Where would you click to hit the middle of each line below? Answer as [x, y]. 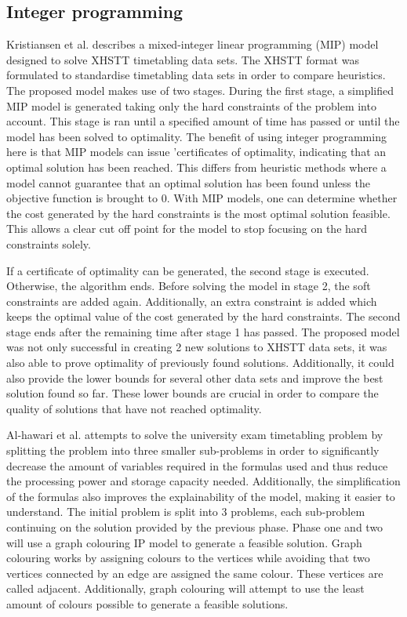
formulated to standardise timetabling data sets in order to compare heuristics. [196, 75]
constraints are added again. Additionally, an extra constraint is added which [192, 301]
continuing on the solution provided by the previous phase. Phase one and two [195, 527]
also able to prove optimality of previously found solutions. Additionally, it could [200, 363]
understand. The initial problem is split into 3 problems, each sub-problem [186, 512]
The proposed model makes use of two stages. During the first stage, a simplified [200, 90]
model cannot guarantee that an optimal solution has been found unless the [188, 182]
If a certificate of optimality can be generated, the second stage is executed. [188, 270]
